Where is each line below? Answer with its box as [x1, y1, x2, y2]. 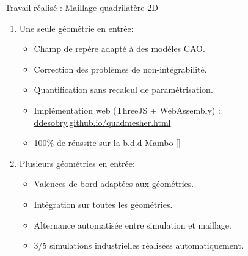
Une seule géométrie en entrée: [19, 21, 134, 34]
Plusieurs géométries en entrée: [19, 156, 135, 169]
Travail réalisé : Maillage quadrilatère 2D [5, 1, 158, 13]
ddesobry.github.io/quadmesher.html [34, 115, 171, 128]
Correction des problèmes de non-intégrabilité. [34, 62, 207, 75]
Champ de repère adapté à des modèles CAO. [34, 42, 205, 55]
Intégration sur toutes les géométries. [34, 197, 173, 210]
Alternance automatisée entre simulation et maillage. [34, 218, 232, 231]
